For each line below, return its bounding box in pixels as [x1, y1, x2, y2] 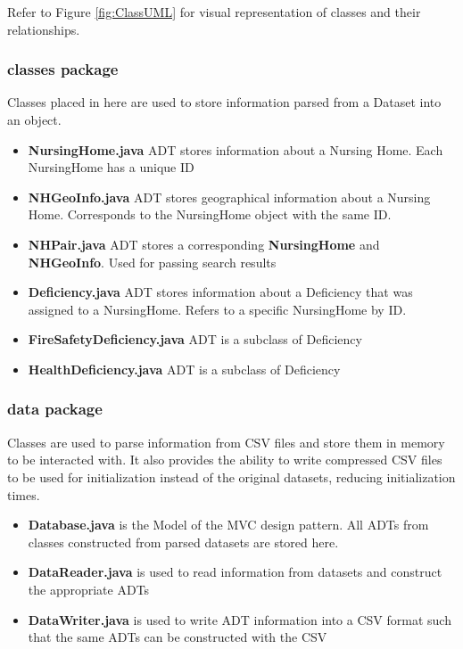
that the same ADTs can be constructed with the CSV [28, 628, 327, 646]
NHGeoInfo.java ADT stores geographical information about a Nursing [28, 187, 431, 206]
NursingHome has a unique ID [28, 158, 194, 177]
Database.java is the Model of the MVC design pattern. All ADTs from [28, 515, 429, 534]
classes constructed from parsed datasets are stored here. [28, 532, 339, 551]
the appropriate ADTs [28, 579, 150, 598]
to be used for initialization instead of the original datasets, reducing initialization [7, 467, 456, 486]
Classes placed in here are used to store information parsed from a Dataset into [7, 93, 442, 111]
